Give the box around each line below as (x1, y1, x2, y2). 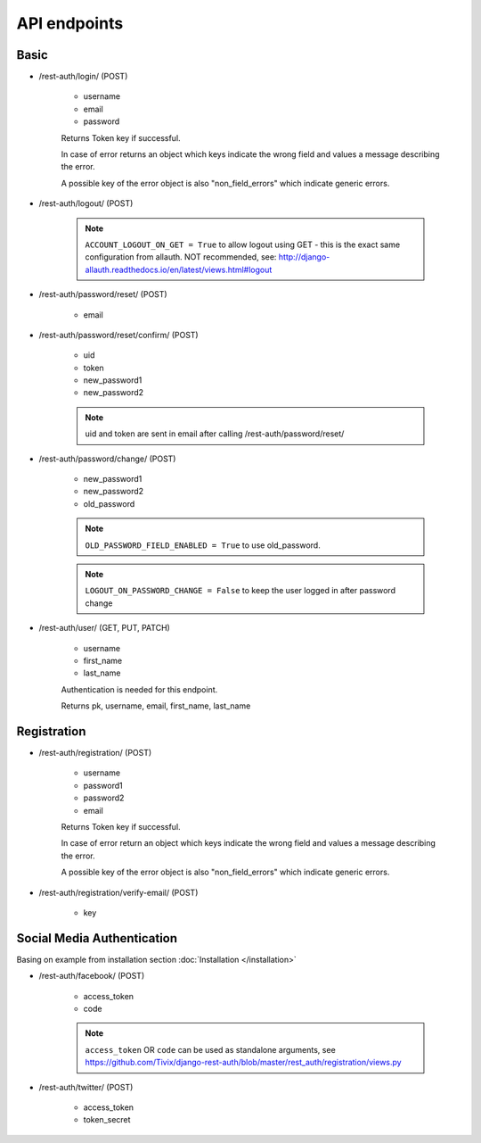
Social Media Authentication (16, 931, 178, 946)
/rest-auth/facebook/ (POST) (38, 971, 145, 981)
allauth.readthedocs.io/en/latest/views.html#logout (85, 264, 273, 275)
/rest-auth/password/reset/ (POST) (38, 289, 168, 300)
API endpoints (16, 13, 124, 33)
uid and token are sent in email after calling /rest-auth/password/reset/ (85, 428, 345, 439)
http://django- (278, 252, 330, 262)
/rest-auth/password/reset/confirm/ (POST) (38, 329, 200, 340)
